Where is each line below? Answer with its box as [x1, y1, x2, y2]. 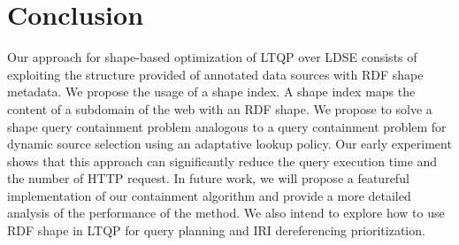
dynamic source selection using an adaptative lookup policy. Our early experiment [7, 134, 452, 153]
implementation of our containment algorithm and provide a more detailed [7, 186, 411, 204]
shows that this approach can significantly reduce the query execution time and [7, 151, 438, 170]
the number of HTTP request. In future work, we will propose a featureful [7, 169, 409, 188]
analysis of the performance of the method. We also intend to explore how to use [7, 203, 445, 222]
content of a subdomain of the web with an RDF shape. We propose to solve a [7, 99, 432, 118]
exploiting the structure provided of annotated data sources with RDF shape [7, 65, 424, 83]
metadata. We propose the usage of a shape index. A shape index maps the [7, 82, 416, 101]
